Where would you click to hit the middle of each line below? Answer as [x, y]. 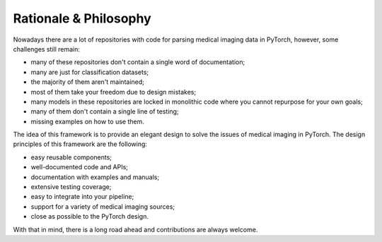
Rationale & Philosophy [82, 18]
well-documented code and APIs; [80, 167]
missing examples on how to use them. [87, 121]
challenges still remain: [47, 49]
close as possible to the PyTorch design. [89, 217]
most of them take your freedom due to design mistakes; [114, 92]
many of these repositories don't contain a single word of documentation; [138, 62]
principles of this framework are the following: [80, 144]
